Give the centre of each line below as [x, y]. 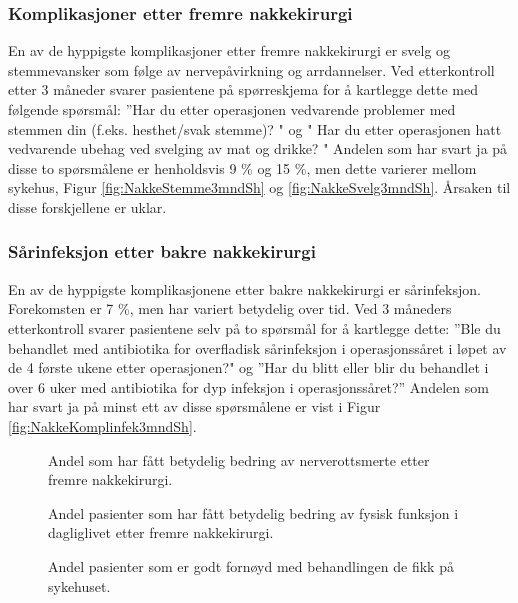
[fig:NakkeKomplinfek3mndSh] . [102, 425]
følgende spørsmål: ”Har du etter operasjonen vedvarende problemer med [232, 109]
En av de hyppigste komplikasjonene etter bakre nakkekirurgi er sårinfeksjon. [244, 288]
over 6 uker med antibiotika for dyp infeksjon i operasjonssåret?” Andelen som [248, 386]
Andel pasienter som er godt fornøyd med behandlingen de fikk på [251, 565]
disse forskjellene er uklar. [87, 206]
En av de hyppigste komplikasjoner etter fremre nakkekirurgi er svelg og [229, 50]
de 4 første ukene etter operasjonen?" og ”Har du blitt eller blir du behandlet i [248, 367]
